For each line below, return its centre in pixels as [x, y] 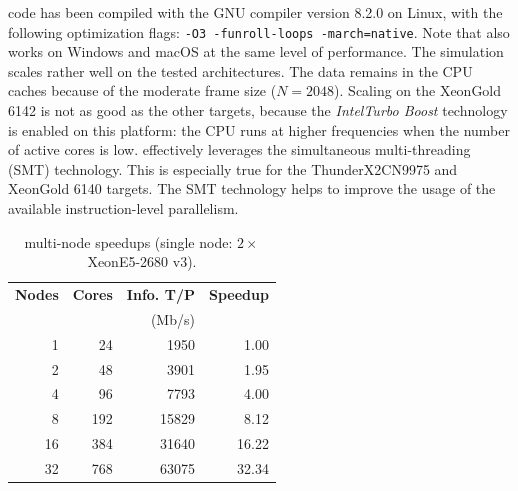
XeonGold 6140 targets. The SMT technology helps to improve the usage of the [252, 188]
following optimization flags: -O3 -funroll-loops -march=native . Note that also [259, 31]
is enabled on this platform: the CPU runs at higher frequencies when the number [259, 129]
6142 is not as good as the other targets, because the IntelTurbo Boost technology [258, 110]
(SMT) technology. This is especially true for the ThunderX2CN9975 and [233, 168]
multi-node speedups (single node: [128, 241]
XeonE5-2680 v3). [142, 261]
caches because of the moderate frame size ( [142, 90]
